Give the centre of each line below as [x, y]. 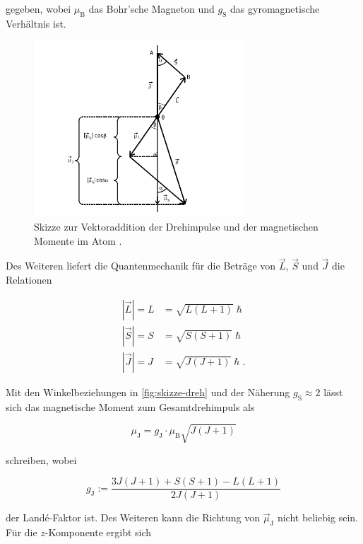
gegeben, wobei [38, 8]
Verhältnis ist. [36, 23]
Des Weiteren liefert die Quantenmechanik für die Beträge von [141, 266]
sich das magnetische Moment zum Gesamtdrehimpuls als [130, 406]
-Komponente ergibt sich [98, 532]
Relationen [29, 280]
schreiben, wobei [41, 459]
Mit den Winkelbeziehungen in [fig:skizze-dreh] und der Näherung [148, 392]
